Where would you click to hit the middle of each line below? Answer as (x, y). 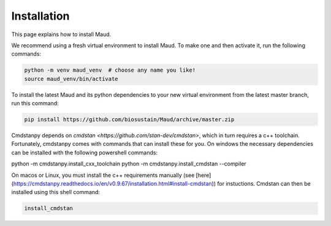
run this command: (35, 104)
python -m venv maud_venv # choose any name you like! (110, 70)
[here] (204, 175)
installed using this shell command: (56, 192)
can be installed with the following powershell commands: (85, 153)
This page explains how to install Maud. (61, 34)
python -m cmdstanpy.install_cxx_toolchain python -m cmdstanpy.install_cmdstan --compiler (129, 164)
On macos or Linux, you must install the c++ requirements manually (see (103, 175)
